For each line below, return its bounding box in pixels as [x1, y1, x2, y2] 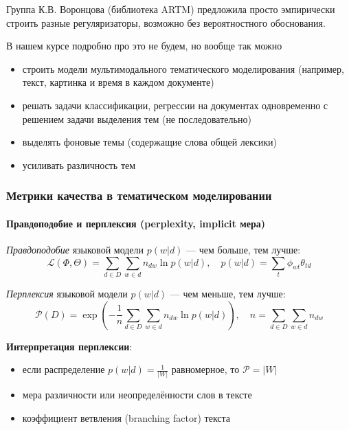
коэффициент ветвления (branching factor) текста [22, 411, 231, 425]
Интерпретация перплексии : [6, 339, 133, 353]
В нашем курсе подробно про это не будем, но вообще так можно [6, 38, 282, 53]
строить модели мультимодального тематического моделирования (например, [22, 61, 344, 76]
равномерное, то [171, 362, 240, 376]
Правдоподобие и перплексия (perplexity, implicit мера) [6, 216, 265, 230]
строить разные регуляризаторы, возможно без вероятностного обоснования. [6, 15, 326, 30]
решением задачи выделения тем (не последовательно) [22, 111, 251, 126]
